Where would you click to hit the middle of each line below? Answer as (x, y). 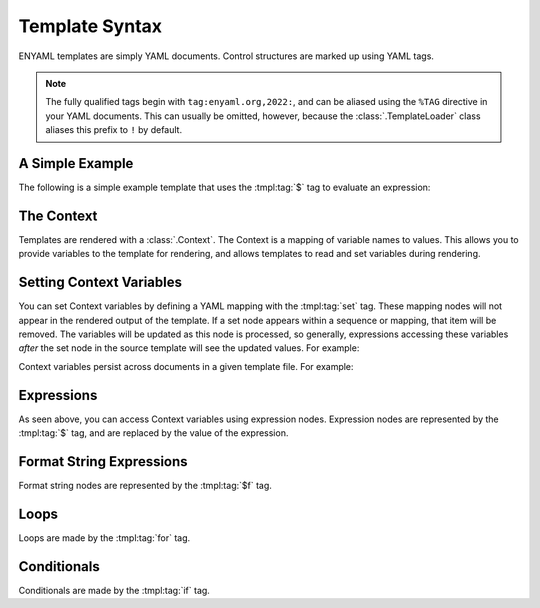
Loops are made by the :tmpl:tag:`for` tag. (104, 537)
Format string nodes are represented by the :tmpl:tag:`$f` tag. (145, 485)
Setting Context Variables (100, 282)
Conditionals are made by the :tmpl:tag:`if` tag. (114, 590)
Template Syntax (90, 26)
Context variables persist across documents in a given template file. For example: (186, 366)
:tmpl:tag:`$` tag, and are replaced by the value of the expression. (153, 433)
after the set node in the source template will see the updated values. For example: (189, 348)
